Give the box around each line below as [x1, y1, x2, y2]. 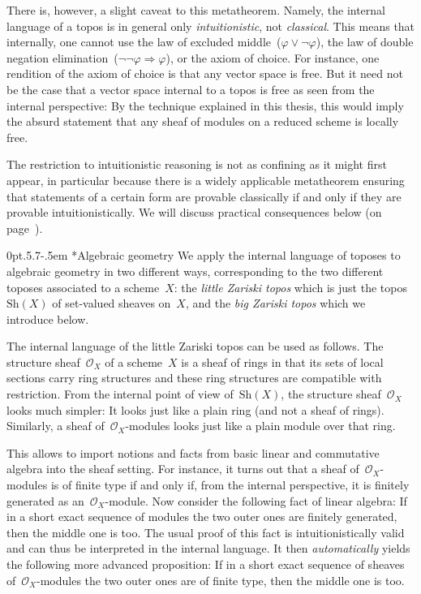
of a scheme [105, 353, 163, 370]
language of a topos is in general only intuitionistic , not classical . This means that [6, 17, 415, 34]
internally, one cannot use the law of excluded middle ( [6, 33, 281, 50]
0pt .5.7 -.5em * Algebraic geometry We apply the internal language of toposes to [6, 247, 401, 264]
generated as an [6, 492, 84, 509]
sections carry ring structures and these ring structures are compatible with [6, 369, 382, 386]
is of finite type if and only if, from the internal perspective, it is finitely [50, 476, 410, 493]
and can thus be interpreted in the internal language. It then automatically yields [6, 540, 410, 557]
